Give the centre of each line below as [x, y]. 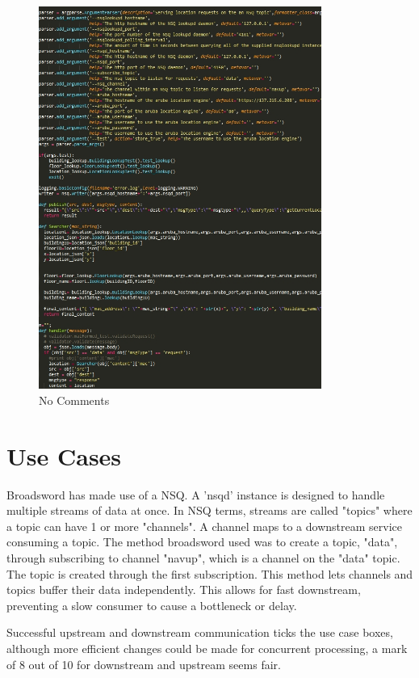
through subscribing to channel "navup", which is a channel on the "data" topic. [203, 557]
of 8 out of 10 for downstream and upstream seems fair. [144, 664]
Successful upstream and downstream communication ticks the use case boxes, [200, 632]
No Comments [74, 400]
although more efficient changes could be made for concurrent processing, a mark [207, 648]
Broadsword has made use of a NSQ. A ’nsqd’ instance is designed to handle [196, 494]
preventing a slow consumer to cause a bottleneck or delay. [152, 605]
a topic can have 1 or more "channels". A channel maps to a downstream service [204, 526]
